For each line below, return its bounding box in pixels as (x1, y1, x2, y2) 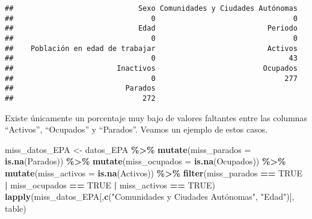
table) (5, 202, 26, 214)
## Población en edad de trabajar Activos (5, 44, 298, 53)
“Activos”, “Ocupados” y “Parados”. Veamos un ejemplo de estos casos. (5, 123, 268, 136)
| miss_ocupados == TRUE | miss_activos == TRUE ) (5, 178, 215, 191)
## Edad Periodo (5, 24, 298, 33)
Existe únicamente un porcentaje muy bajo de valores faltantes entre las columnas (5, 111, 308, 124)
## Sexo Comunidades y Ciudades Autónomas (5, 4, 298, 13)
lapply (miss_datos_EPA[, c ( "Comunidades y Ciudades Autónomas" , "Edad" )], (5, 190, 295, 203)
